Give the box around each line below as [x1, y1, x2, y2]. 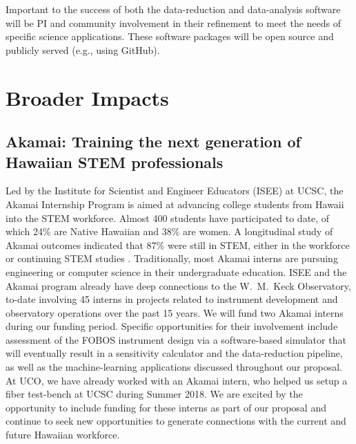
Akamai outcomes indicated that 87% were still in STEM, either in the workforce [6, 237, 350, 252]
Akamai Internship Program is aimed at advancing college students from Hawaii [6, 196, 344, 211]
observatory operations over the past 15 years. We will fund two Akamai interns [6, 305, 344, 320]
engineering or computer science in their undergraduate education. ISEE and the [6, 264, 347, 279]
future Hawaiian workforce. [6, 427, 120, 442]
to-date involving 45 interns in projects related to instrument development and [6, 292, 338, 306]
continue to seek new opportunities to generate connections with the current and [6, 414, 346, 428]
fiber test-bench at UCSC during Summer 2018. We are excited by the [6, 387, 303, 401]
